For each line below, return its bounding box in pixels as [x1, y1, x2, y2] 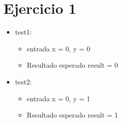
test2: [15, 76, 32, 86]
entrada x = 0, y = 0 [27, 43, 91, 53]
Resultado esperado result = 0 [27, 60, 118, 70]
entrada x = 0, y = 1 [27, 93, 91, 103]
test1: [15, 27, 32, 37]
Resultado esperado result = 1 [27, 110, 118, 120]
